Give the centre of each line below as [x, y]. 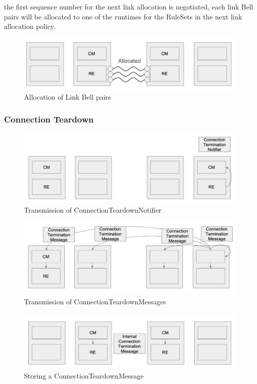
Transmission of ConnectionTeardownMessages [95, 301]
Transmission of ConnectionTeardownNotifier [93, 209]
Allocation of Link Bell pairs [67, 97]
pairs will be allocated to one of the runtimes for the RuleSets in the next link [123, 16]
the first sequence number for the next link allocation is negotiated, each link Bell [129, 6]
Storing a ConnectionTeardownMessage [84, 375]
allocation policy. [30, 26]
